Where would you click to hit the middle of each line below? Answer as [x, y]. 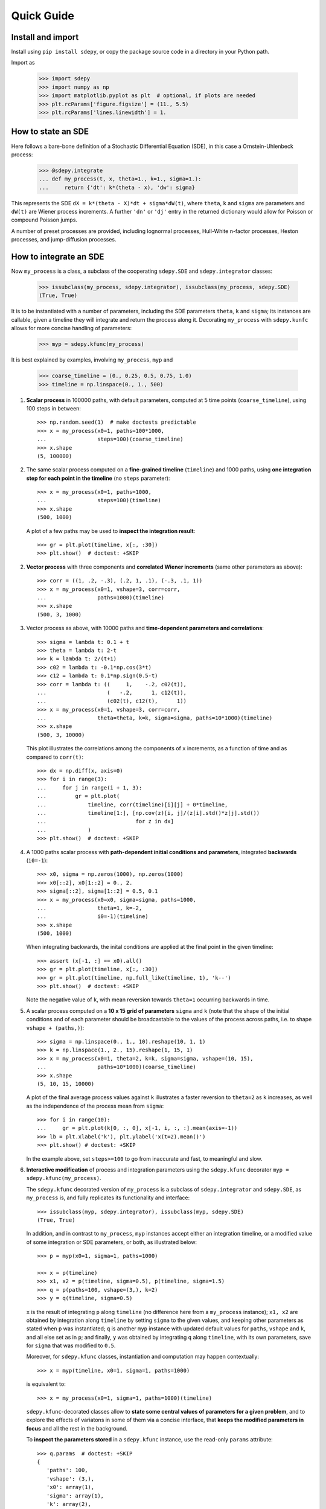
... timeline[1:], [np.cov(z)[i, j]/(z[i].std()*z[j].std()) [149, 813]
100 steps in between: [54, 408]
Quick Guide [43, 16]
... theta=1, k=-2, [90, 908]
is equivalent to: [46, 1384]
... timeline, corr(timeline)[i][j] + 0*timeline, [133, 805]
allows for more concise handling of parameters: [72, 328]
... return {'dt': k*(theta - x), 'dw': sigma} [117, 187]
